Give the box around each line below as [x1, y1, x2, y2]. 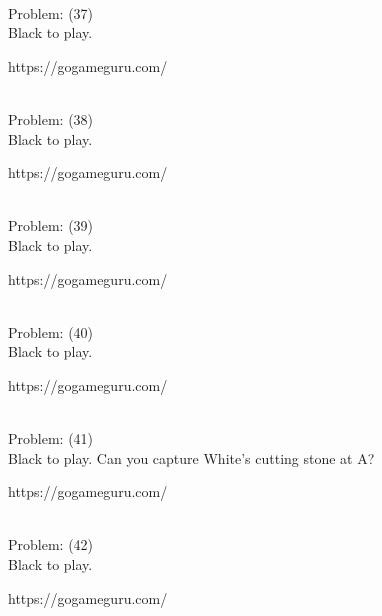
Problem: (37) [8, 2, 94, 23]
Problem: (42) [8, 534, 94, 555]
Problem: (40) [8, 321, 94, 342]
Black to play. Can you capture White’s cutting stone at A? [8, 447, 375, 468]
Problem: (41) [8, 428, 94, 449]
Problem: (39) [8, 215, 94, 236]
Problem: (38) [8, 108, 94, 129]
